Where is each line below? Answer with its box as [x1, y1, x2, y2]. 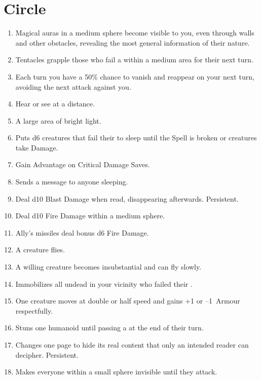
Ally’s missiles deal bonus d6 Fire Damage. [15, 227, 149, 238]
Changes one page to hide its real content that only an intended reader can [15, 339, 249, 350]
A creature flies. [15, 244, 65, 255]
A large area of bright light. [15, 115, 101, 126]
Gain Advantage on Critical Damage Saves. [15, 159, 150, 170]
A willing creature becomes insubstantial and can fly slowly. [15, 261, 202, 272]
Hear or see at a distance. [15, 98, 95, 109]
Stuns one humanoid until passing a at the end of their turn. [15, 322, 204, 333]
